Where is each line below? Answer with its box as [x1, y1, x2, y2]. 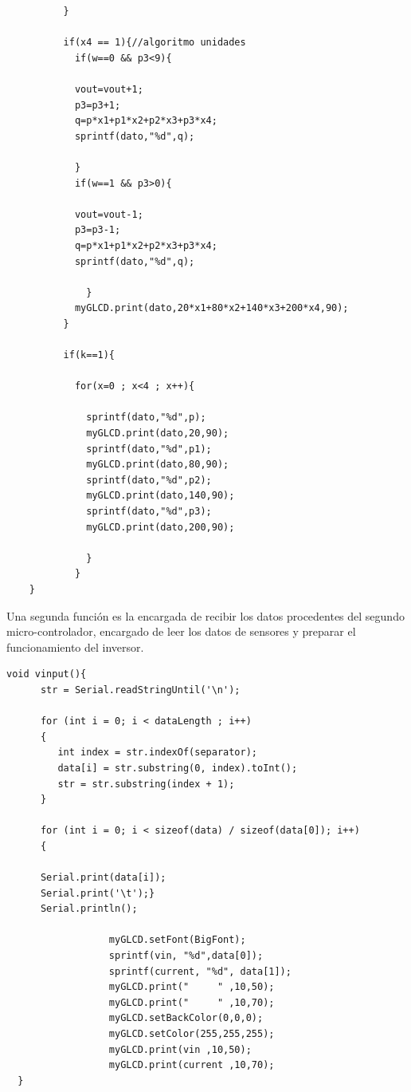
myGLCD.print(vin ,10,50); [108, 1043, 252, 1055]
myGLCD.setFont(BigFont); [108, 934, 246, 946]
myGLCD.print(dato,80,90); [86, 459, 229, 471]
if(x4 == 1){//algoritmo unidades [63, 37, 246, 49]
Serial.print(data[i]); [40, 872, 166, 884]
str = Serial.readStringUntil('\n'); [40, 684, 241, 696]
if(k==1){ [63, 349, 115, 361]
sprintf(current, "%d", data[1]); [108, 965, 292, 977]
